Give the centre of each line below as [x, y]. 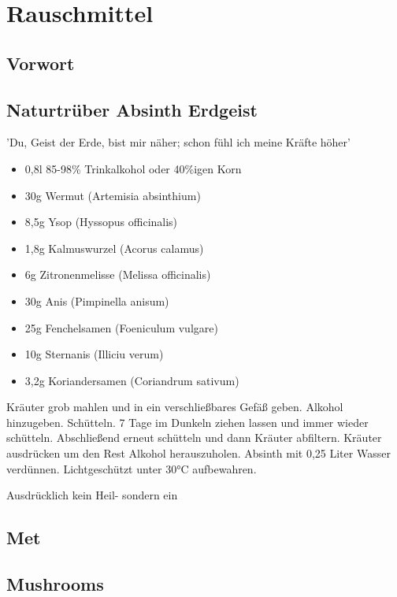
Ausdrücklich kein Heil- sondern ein [92, 495]
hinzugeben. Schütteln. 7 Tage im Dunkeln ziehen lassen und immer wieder [187, 422]
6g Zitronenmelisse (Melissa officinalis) [118, 274]
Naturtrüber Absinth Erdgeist [132, 109]
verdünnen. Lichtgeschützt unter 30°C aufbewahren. [132, 468]
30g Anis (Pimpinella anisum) [97, 300]
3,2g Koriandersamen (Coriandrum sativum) [132, 380]
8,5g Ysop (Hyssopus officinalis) [101, 222]
